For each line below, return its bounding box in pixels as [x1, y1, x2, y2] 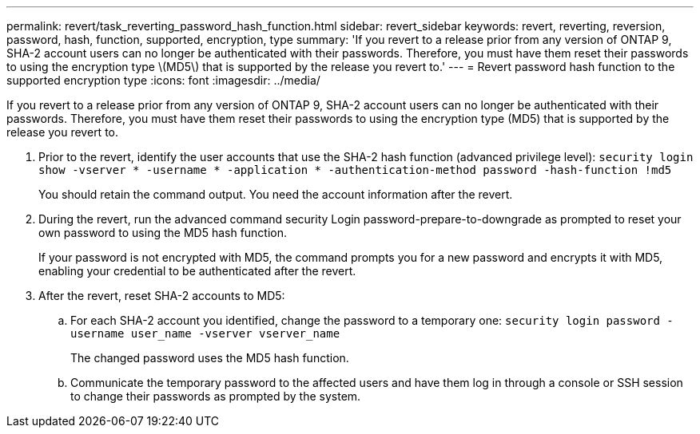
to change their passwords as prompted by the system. [70, 389, 361, 403]
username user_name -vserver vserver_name [70, 327, 340, 340]
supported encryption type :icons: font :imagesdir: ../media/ [6, 73, 320, 87]
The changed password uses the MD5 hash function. [70, 351, 349, 365]
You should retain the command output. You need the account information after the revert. [38, 187, 513, 201]
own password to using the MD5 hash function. [38, 226, 288, 239]
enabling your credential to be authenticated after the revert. [38, 264, 356, 278]
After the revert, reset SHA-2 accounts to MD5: [38, 289, 285, 302]
